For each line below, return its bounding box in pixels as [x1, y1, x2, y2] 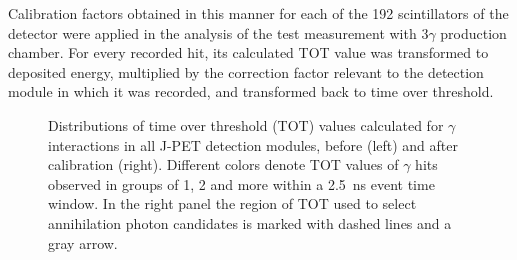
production [440, 22, 507, 43]
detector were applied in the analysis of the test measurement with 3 [8, 22, 429, 43]
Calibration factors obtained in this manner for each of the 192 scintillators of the [8, 3, 509, 23]
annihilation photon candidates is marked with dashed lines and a [48, 212, 452, 233]
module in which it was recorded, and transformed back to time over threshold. [8, 81, 494, 102]
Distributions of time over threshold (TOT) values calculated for [48, 114, 444, 135]
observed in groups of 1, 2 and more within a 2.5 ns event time [48, 173, 435, 194]
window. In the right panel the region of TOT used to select [48, 193, 417, 214]
